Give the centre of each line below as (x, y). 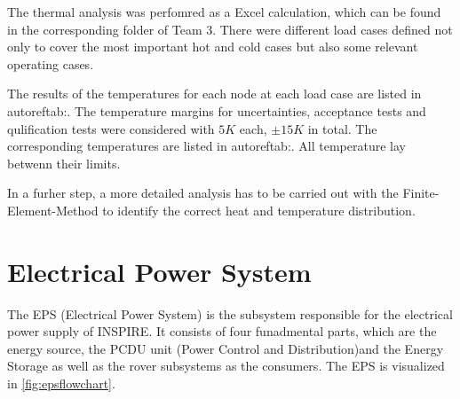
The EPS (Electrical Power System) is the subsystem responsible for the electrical (230, 313)
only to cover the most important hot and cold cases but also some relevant (213, 47)
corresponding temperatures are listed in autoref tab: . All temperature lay (206, 146)
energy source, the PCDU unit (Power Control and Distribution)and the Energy (226, 348)
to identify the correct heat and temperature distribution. (259, 210)
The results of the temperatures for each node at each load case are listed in (214, 94)
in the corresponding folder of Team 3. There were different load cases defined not (230, 29)
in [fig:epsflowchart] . (61, 383)
